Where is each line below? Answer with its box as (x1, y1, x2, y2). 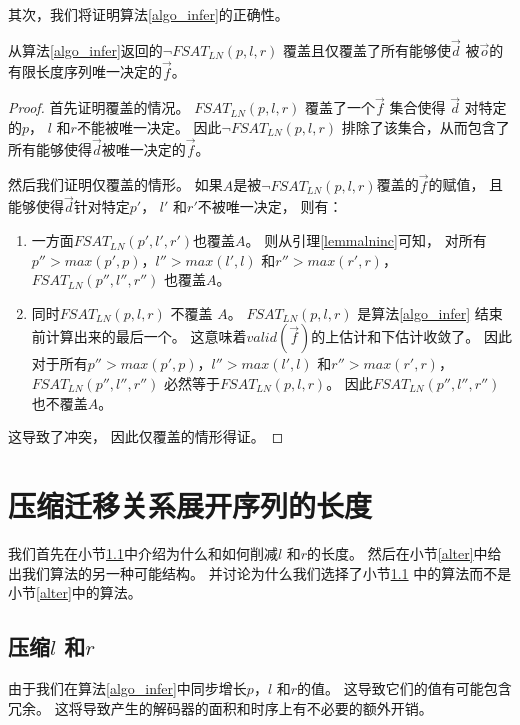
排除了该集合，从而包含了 (341, 117, 510, 138)
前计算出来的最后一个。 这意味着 (31, 326, 247, 347)
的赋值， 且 (428, 174, 504, 195)
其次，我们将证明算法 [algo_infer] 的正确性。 (8, 4, 289, 24)
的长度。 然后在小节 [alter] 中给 (307, 542, 502, 563)
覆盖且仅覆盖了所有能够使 (282, 39, 451, 60)
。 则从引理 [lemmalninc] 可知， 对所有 (245, 230, 487, 251)
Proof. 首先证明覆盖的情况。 (8, 97, 190, 118)
